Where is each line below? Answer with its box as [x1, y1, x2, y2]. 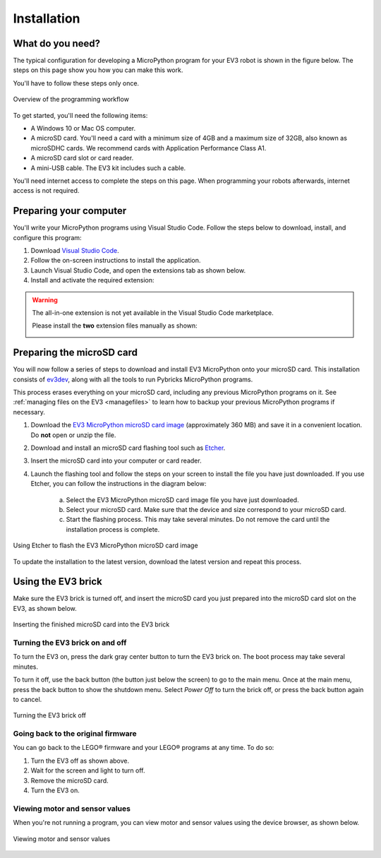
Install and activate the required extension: [30, 276, 155, 285]
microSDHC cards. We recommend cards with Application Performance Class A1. [30, 143, 267, 152]
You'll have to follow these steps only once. [13, 78, 140, 88]
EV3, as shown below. [13, 604, 77, 612]
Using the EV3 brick [13, 576, 102, 588]
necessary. [13, 407, 46, 416]
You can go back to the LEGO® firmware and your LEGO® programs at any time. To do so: [13, 744, 274, 752]
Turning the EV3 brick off [13, 711, 87, 720]
